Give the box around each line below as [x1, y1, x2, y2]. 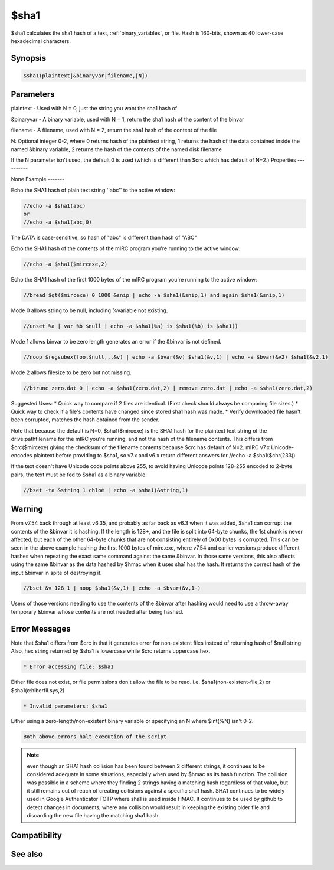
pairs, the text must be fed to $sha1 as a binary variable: [11, 471, 148, 478]
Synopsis [11, 53, 47, 63]
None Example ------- [11, 176, 65, 183]
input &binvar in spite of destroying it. [11, 569, 102, 576]
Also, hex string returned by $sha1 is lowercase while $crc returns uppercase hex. [11, 647, 211, 655]
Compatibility [11, 830, 62, 840]
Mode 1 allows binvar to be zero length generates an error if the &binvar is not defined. [11, 338, 221, 345]
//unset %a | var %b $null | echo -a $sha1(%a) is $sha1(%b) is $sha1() [23, 322, 238, 329]
